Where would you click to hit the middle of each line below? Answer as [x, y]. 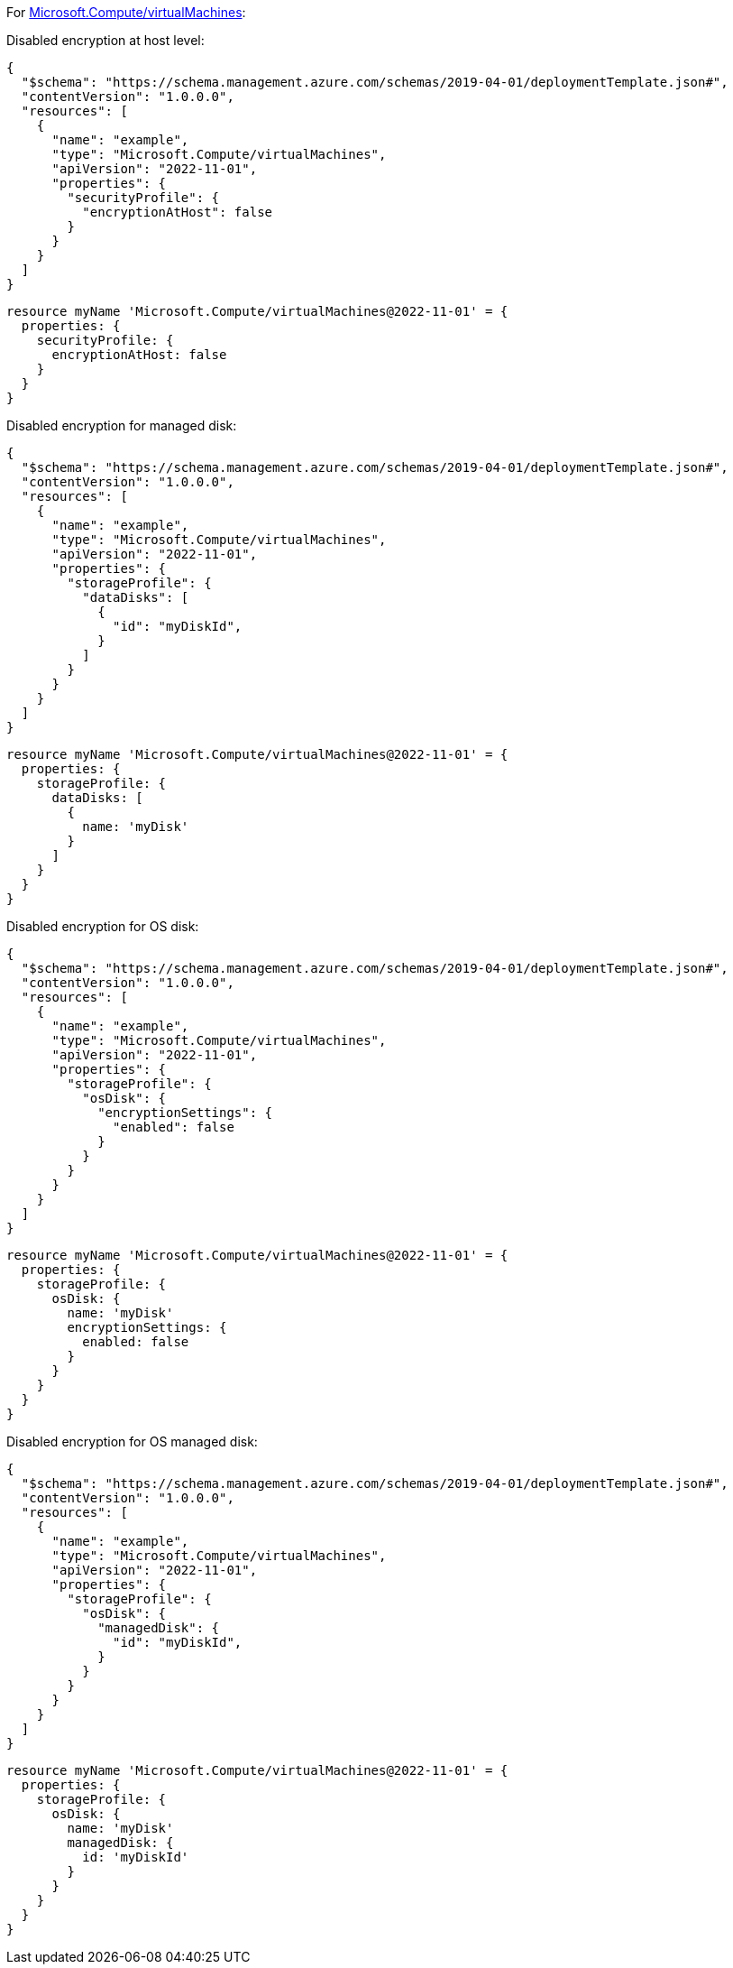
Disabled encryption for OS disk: [103, 926]
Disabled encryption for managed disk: [122, 425]
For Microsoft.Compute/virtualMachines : [126, 12]
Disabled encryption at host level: [105, 40]
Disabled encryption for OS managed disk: [132, 1441]
